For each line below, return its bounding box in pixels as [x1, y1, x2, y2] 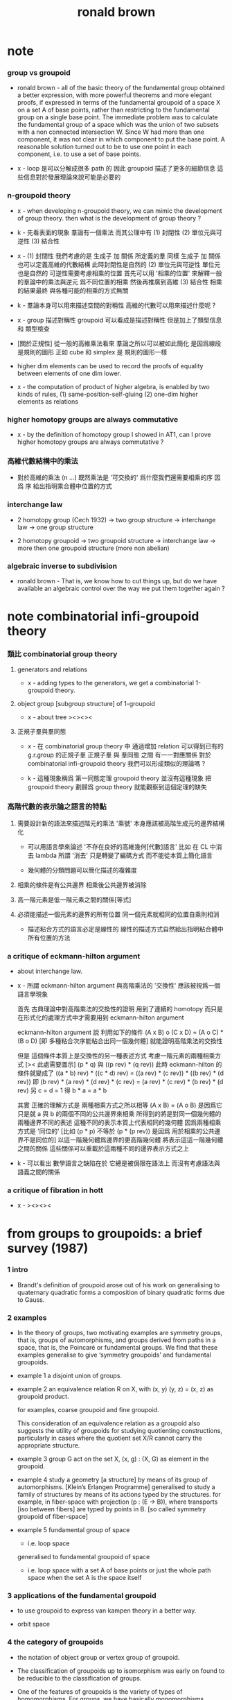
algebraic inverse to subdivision [7, 561, 118, 571]
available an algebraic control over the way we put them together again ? [17, 584, 225, 592]
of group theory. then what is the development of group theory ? [17, 214, 202, 222]
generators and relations [17, 665, 88, 673]
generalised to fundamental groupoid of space [17, 1553, 150, 1561]
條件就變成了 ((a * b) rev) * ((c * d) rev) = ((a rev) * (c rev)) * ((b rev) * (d [17, 1069, 224, 1077]
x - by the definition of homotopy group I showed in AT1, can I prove [17, 431, 211, 439]
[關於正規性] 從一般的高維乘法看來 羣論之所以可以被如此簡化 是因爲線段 [17, 339, 222, 347]
